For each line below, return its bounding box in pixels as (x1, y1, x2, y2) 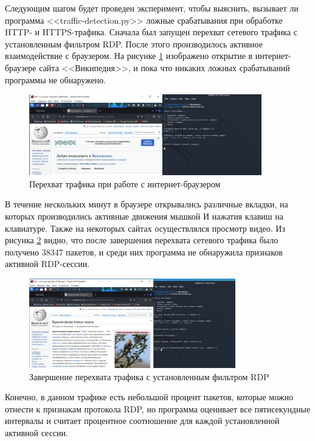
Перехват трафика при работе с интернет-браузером (29, 177, 221, 190)
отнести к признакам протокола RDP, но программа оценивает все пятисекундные (5, 402, 311, 415)
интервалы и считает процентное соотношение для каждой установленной (5, 414, 280, 427)
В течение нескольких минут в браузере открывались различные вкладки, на (5, 198, 288, 210)
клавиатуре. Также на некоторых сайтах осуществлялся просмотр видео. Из (5, 221, 285, 234)
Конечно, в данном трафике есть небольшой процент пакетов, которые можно (5, 391, 293, 403)
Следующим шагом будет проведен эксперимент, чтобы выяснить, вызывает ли (5, 2, 299, 14)
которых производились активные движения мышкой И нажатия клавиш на (5, 209, 283, 222)
